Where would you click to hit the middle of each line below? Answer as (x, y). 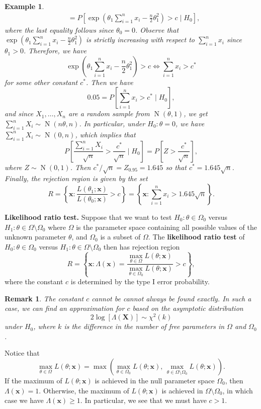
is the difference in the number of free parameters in (144, 326)
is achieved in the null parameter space (155, 380)
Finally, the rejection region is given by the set (76, 178)
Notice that (22, 353)
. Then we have (110, 82)
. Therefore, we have (55, 51)
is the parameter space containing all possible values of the (166, 227)
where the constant (34, 281)
